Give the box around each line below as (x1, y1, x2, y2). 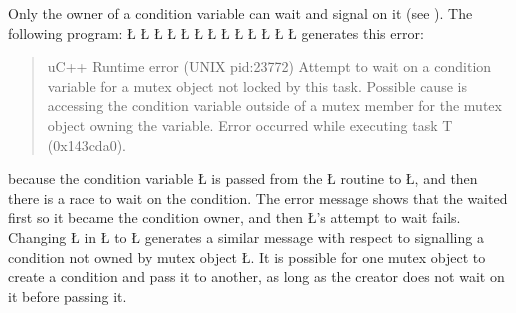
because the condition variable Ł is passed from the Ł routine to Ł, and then (8, 168, 478, 189)
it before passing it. (8, 285, 127, 306)
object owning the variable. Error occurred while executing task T (47, 114, 453, 135)
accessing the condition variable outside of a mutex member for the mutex (47, 95, 502, 116)
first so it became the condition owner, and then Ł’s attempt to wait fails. (8, 207, 461, 228)
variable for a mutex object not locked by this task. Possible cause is (47, 75, 467, 96)
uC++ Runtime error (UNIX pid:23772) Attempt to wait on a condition (47, 56, 492, 77)
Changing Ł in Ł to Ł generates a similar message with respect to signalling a (8, 226, 484, 247)
